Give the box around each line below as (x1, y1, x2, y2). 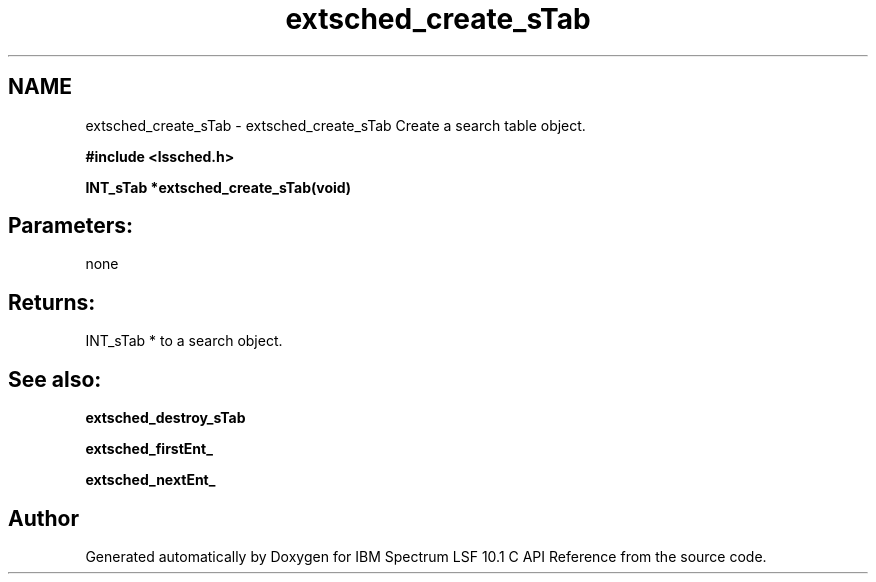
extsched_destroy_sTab (85, 409, 246, 427)
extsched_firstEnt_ (85, 440, 213, 458)
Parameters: (8, 213, 133, 239)
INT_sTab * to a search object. (85, 332, 283, 350)
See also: (8, 366, 102, 392)
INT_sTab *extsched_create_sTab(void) (85, 178, 352, 196)
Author (8, 505, 79, 531)
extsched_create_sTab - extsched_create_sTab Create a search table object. (85, 116, 586, 134)
